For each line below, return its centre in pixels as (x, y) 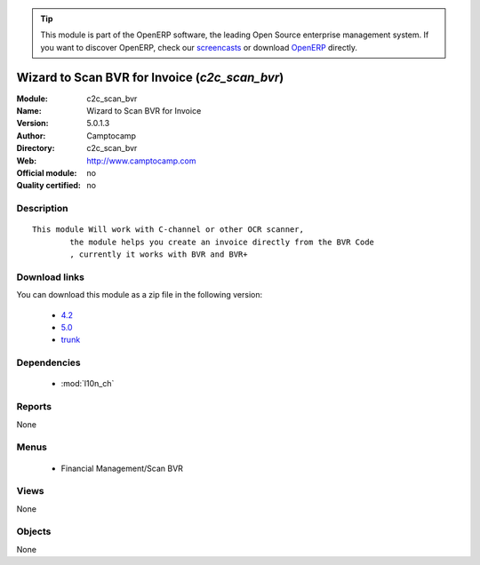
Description (42, 209)
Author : (31, 135)
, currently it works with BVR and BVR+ (159, 255)
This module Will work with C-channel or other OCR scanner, (168, 230)
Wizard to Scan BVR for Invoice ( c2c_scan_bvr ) (150, 77)
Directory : (36, 148)
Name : (29, 111)
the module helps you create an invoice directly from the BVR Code (222, 242)
